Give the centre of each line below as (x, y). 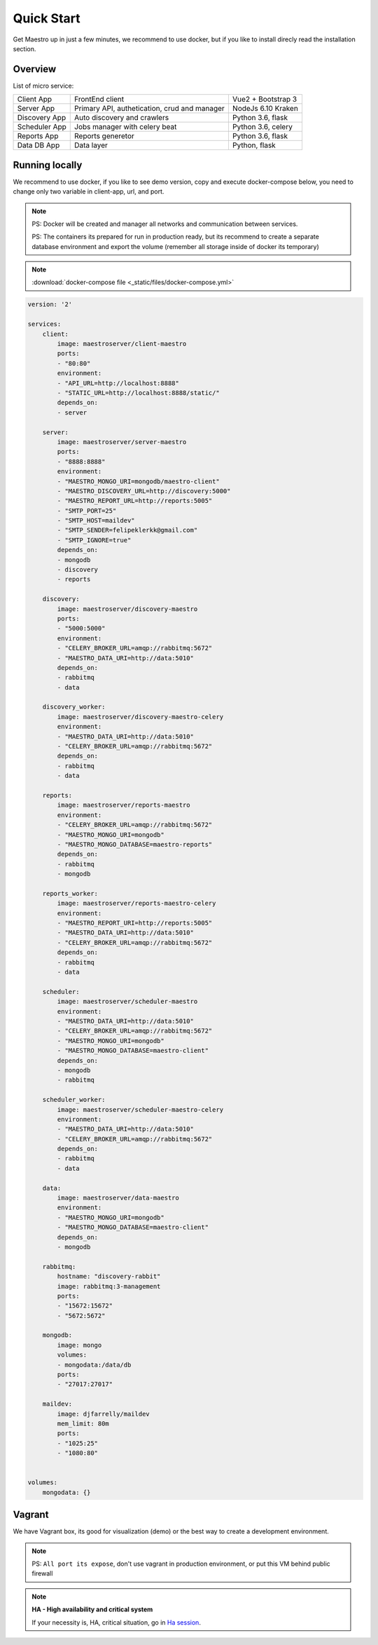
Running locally (48, 165)
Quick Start (47, 18)
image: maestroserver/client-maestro (122, 344)
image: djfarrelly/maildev (103, 1414)
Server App (36, 109)
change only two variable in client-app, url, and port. (89, 192)
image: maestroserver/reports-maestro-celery (136, 904)
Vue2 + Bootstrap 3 (265, 100)
